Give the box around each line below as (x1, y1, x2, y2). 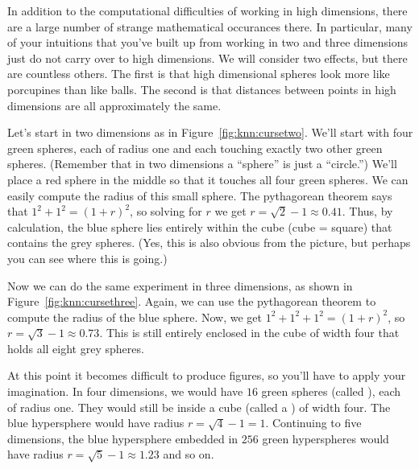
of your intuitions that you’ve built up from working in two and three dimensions (7, 34, 409, 51)
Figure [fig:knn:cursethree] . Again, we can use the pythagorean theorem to (7, 293, 376, 310)
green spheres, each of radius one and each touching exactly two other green (7, 139, 383, 156)
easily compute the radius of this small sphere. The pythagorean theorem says (7, 187, 392, 204)
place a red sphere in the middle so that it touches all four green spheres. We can (7, 171, 409, 187)
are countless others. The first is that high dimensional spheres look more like (7, 65, 390, 82)
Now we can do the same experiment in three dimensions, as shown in (7, 277, 353, 294)
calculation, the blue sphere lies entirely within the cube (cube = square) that (7, 218, 392, 235)
